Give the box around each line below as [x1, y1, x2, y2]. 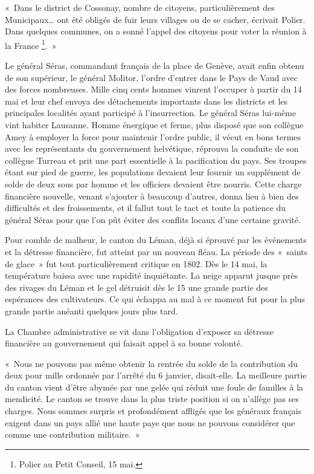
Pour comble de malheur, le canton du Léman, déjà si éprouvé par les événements [5, 233, 307, 246]
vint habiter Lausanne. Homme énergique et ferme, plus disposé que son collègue [5, 118, 304, 131]
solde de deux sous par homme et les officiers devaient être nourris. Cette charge [5, 177, 302, 190]
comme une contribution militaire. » [5, 428, 140, 441]
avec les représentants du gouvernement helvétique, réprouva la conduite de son [5, 142, 299, 155]
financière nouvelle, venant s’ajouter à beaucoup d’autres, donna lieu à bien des [5, 189, 299, 202]
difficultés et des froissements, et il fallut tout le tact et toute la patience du [5, 201, 286, 214]
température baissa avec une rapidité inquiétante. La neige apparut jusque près [5, 269, 298, 282]
